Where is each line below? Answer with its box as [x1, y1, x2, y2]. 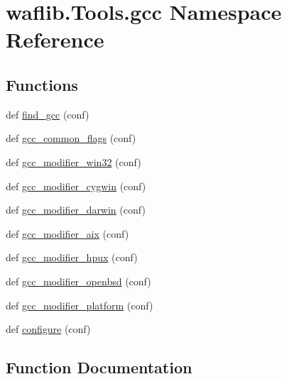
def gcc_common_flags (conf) [6, 131, 136, 145]
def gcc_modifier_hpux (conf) [6, 250, 138, 265]
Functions [6, 73, 78, 95]
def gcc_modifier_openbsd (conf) [6, 273, 151, 288]
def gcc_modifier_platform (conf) [6, 297, 153, 312]
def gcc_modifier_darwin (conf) [6, 202, 146, 217]
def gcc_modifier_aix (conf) [6, 226, 129, 241]
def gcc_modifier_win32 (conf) [6, 154, 141, 169]
